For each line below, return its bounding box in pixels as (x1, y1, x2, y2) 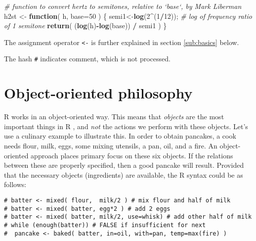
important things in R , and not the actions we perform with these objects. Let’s (4, 121, 248, 131)
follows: (4, 179, 27, 190)
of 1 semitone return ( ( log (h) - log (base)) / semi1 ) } (4, 20, 167, 31)
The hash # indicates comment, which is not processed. (4, 53, 171, 64)
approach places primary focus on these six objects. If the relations (31, 150, 233, 160)
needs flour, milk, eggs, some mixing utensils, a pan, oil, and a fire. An (4, 141, 217, 150)
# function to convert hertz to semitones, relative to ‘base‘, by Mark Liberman (4, 1, 242, 11)
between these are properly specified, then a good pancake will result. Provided (4, 160, 244, 170)
